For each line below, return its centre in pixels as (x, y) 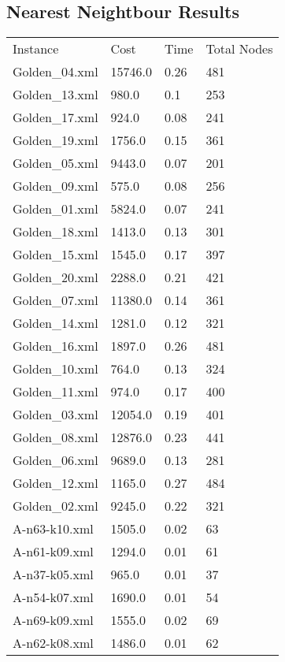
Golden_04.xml (56, 72)
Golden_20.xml (56, 277)
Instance (36, 49)
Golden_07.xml (56, 300)
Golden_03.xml (56, 415)
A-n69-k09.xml (53, 620)
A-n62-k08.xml (53, 643)
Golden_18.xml (56, 232)
